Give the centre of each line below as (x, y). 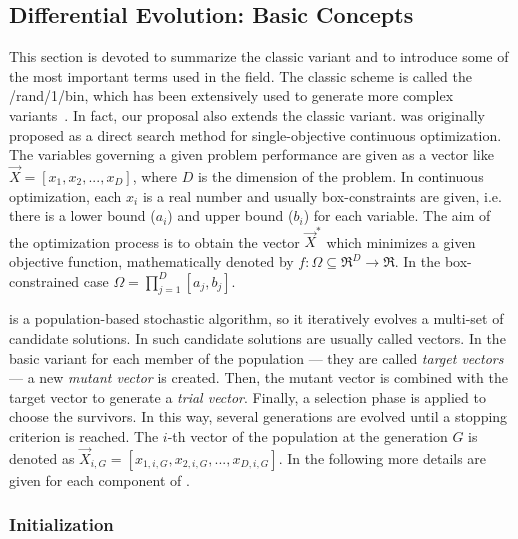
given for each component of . (99, 479)
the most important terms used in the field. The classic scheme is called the (240, 75)
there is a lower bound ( (82, 215)
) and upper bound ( (230, 215)
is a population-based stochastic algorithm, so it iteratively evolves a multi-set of (256, 318)
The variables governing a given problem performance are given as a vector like (251, 154)
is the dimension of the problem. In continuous (340, 175)
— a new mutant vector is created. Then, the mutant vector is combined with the (258, 377)
